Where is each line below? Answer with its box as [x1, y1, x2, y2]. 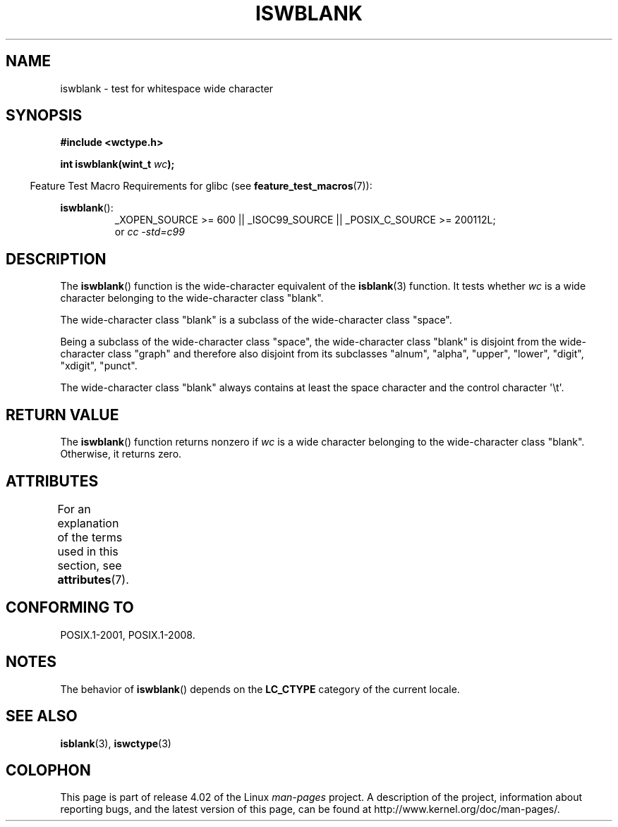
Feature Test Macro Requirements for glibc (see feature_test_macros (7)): [30, 180, 372, 192]
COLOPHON [6, 761, 91, 779]
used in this [57, 544, 119, 558]
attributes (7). [57, 572, 129, 587]
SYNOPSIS [6, 106, 83, 125]
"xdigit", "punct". [60, 360, 138, 372]
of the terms [57, 529, 123, 544]
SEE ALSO [6, 707, 78, 725]
